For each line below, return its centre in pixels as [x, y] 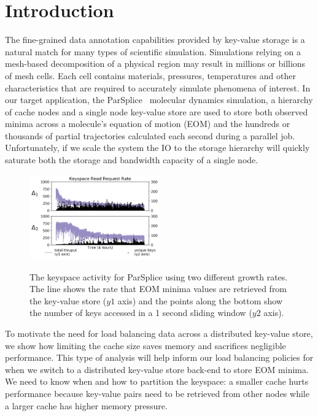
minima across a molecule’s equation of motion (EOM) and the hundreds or [148, 124]
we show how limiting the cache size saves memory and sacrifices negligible [145, 345]
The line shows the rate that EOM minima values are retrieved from [158, 289]
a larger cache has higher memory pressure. [86, 405]
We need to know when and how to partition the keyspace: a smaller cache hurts [157, 381]
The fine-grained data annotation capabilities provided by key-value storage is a [155, 40]
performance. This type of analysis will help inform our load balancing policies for [159, 357]
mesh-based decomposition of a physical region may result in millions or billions [155, 64]
